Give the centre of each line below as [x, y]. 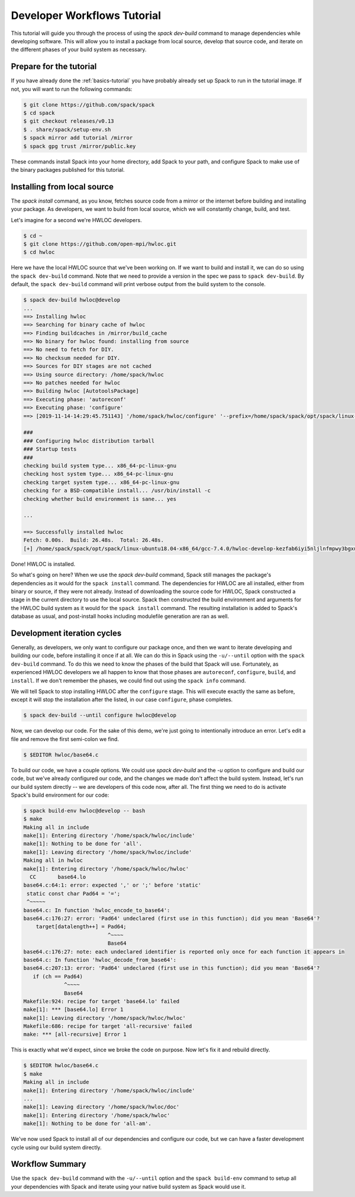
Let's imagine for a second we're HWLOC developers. [76, 220]
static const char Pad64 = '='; [74, 893]
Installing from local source [62, 187]
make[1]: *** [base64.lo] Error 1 [73, 1010]
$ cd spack [39, 113]
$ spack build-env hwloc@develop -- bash [84, 811]
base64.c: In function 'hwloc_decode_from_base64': [100, 960]
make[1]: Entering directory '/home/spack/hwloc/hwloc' [106, 869]
